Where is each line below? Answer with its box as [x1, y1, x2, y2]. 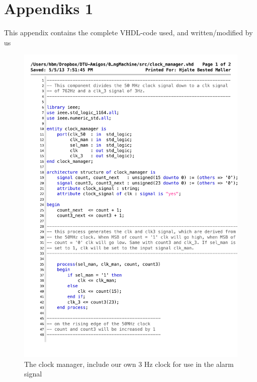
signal [24, 368, 42, 379]
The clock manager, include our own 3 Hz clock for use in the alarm [24, 358, 234, 369]
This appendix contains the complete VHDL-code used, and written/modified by [4, 27, 253, 38]
